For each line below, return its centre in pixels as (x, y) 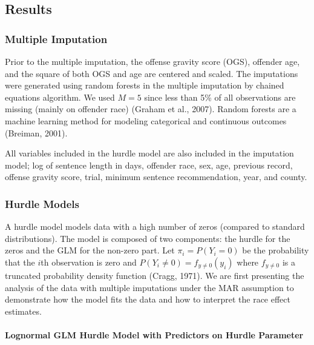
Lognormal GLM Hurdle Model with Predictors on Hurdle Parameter (154, 334)
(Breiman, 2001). (36, 132)
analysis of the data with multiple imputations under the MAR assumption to (149, 287)
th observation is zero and (89, 262)
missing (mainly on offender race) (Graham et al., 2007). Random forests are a (151, 109)
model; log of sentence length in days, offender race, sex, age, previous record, (149, 165)
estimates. (23, 311)
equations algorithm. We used (60, 97)
